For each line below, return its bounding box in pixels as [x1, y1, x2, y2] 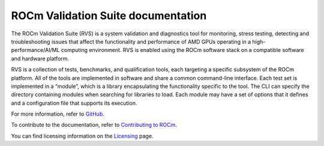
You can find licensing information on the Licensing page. [11, 132, 154, 139]
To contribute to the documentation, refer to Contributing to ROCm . [11, 121, 177, 129]
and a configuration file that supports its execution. [11, 99, 137, 107]
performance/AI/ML [11, 47, 60, 54]
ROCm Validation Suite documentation [11, 9, 207, 22]
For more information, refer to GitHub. [11, 111, 104, 118]
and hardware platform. [11, 54, 69, 62]
